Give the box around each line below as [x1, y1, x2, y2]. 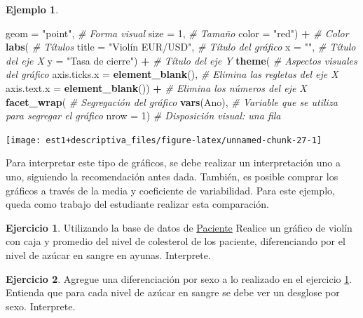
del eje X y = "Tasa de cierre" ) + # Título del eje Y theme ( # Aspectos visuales [6, 53, 357, 67]
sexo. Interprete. [6, 298, 76, 313]
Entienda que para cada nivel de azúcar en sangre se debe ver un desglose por [6, 285, 340, 300]
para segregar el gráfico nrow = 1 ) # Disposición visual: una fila [6, 108, 281, 123]
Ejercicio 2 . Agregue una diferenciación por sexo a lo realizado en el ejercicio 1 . [6, 271, 352, 286]
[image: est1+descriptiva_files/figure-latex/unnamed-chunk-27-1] [6, 135, 322, 145]
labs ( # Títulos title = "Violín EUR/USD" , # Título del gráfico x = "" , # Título [6, 39, 356, 54]
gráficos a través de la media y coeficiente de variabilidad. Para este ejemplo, [6, 183, 335, 197]
